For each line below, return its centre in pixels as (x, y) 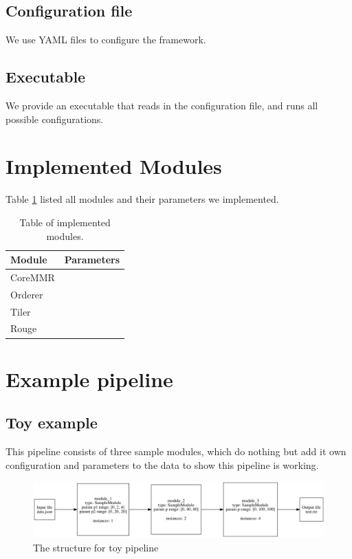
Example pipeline (89, 379)
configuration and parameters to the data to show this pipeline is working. (162, 464)
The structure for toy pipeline (96, 547)
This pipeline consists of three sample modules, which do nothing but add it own (176, 451)
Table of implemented (65, 222)
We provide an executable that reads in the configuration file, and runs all (162, 105)
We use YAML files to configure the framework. (106, 40)
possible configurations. (55, 119)
